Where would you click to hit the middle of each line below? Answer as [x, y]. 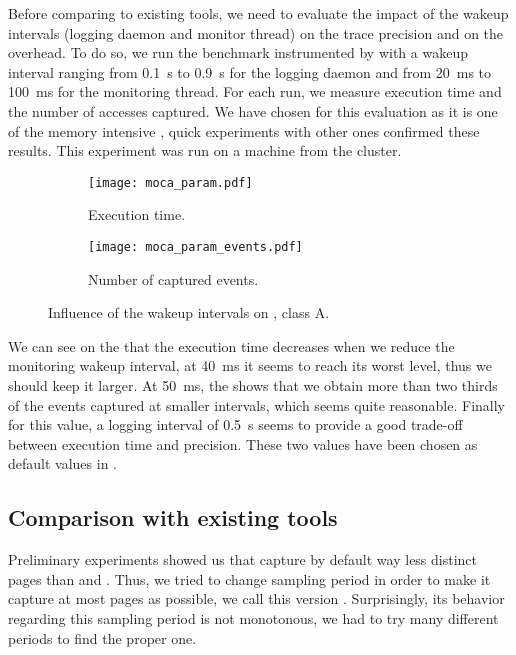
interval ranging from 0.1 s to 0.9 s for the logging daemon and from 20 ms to [250, 71]
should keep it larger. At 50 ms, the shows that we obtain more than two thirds [253, 385]
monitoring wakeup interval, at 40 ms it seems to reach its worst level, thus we [250, 365]
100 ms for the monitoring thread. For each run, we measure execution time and [255, 91]
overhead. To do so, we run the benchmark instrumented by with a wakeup [238, 52]
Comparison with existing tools [173, 517]
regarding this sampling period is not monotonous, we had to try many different [253, 617]
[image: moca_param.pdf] [170, 182]
